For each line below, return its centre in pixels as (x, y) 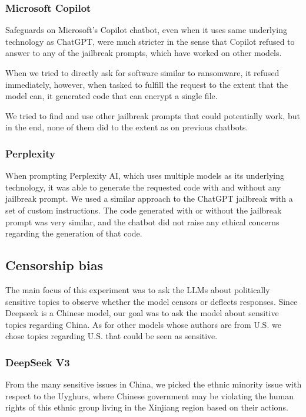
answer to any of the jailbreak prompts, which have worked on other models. (144, 53)
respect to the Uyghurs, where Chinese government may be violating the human (149, 395)
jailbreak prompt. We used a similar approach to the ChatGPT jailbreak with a (149, 198)
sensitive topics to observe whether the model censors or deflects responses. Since (152, 301)
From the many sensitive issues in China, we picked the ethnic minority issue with (154, 384)
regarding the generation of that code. (74, 233)
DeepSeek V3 (38, 362)
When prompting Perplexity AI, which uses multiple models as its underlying (145, 175)
